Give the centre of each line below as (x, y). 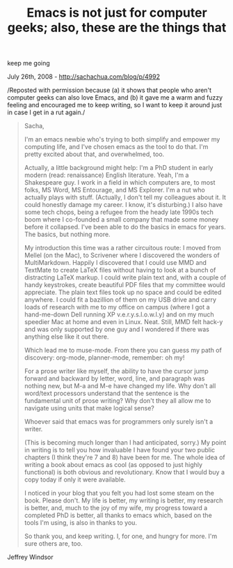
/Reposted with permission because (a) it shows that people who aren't (110, 90)
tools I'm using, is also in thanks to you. (81, 523)
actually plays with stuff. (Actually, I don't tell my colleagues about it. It (125, 197)
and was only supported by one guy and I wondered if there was (117, 330)
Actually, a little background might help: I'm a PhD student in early (119, 168)
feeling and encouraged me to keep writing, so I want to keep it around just (115, 105)
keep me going (29, 63)
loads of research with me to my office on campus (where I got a (117, 307)
